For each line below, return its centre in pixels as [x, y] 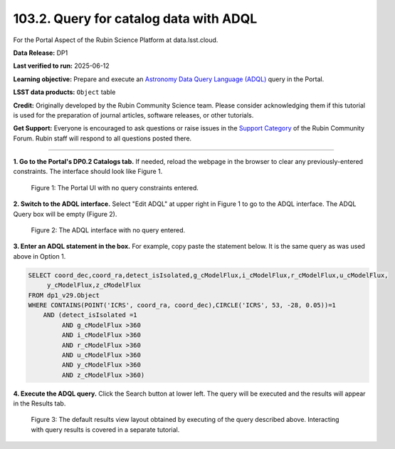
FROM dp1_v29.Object [64, 295]
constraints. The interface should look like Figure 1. [88, 172]
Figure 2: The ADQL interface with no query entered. [108, 230]
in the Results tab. [39, 403]
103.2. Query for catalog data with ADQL [135, 19]
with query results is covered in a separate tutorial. [105, 429]
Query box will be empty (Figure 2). [65, 214]
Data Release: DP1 [41, 53]
